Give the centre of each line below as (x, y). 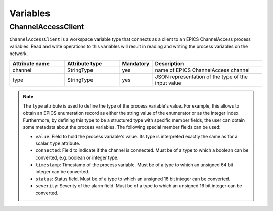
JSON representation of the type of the (201, 77)
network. (19, 54)
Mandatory (136, 63)
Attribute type (85, 63)
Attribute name (31, 63)
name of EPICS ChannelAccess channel (202, 70)
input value (168, 83)
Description (169, 63)
